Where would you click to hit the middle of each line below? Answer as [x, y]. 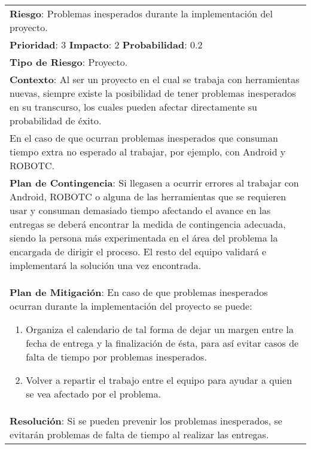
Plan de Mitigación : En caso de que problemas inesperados [139, 292]
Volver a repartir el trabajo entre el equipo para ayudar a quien [159, 380]
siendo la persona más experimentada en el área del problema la [144, 238]
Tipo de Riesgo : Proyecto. [69, 62]
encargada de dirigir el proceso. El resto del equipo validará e [138, 251]
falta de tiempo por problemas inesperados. [116, 357]
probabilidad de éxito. [56, 120]
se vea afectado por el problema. [94, 394]
